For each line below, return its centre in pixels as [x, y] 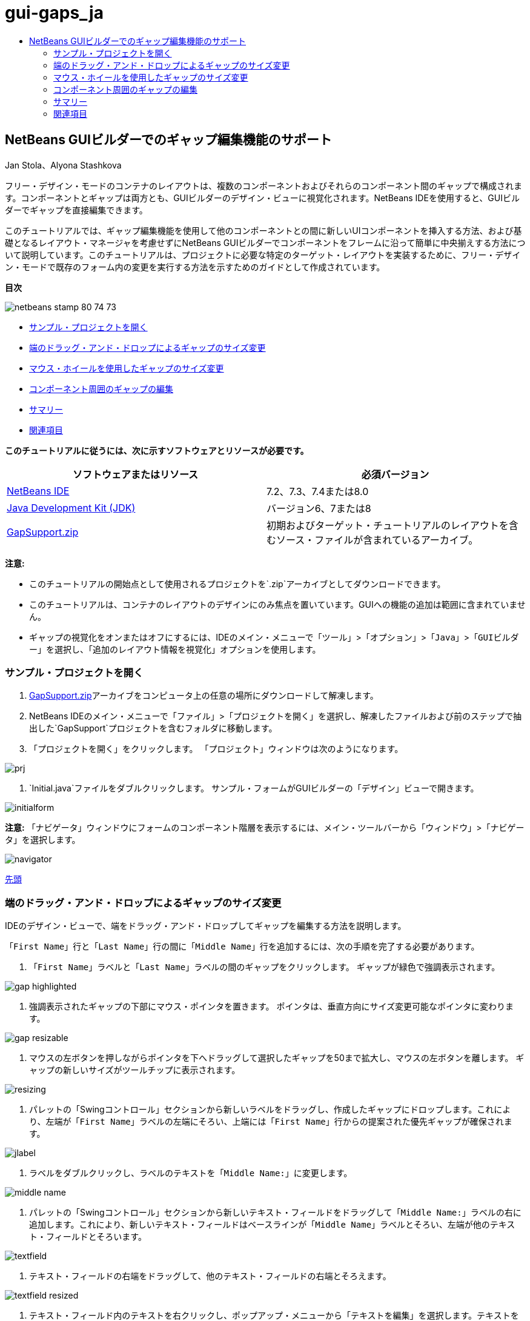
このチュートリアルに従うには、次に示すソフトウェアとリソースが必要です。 [157, 450]
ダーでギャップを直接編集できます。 [76, 210]
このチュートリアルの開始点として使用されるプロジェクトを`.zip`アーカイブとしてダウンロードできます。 [237, 584]
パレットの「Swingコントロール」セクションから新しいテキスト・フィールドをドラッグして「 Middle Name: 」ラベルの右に [275, 1213]
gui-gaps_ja [54, 13]
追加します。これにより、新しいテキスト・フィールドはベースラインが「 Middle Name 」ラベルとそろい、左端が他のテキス [272, 1225]
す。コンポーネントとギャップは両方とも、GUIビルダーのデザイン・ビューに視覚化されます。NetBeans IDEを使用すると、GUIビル [262, 198]
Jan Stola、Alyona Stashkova [63, 165]
